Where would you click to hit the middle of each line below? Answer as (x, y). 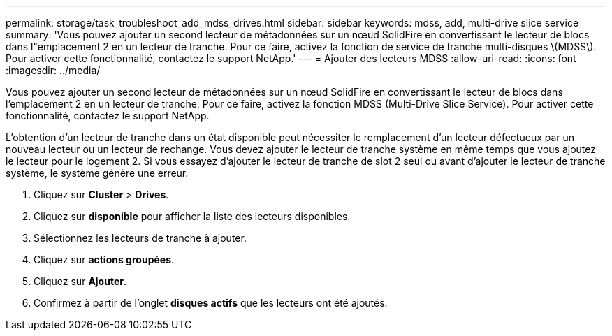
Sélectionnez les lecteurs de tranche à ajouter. (140, 238)
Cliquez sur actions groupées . (104, 260)
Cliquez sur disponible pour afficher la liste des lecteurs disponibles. (192, 216)
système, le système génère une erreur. (97, 173)
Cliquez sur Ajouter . (80, 281)
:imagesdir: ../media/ (53, 70)
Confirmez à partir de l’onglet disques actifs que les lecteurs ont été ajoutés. (211, 303)
